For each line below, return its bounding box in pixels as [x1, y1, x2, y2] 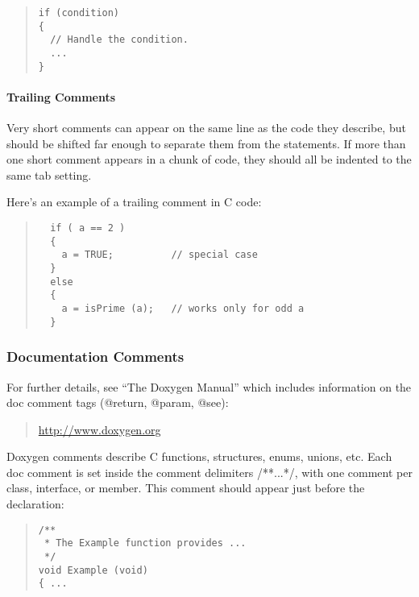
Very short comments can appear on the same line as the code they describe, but [6, 119, 406, 136]
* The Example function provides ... [44, 537, 247, 549]
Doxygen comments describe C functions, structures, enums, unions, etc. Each [6, 448, 392, 465]
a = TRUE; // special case [61, 249, 258, 261]
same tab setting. [6, 166, 92, 183]
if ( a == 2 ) [50, 222, 126, 234]
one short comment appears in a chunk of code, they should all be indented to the [6, 151, 412, 168]
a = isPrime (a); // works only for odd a [61, 302, 305, 314]
